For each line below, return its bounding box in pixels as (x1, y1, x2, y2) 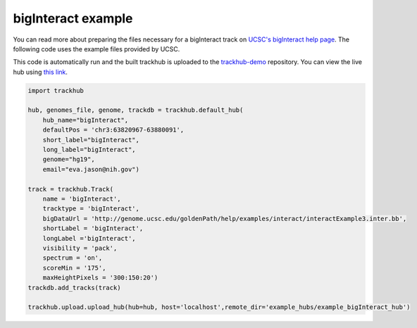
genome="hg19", (42, 156, 95, 163)
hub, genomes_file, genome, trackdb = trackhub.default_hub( (27, 106, 244, 114)
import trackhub (27, 87, 85, 94)
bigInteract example (13, 11, 133, 26)
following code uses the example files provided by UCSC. (13, 44, 180, 53)
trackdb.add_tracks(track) (27, 284, 121, 291)
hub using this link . (13, 68, 68, 76)
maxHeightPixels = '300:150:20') (42, 274, 158, 282)
